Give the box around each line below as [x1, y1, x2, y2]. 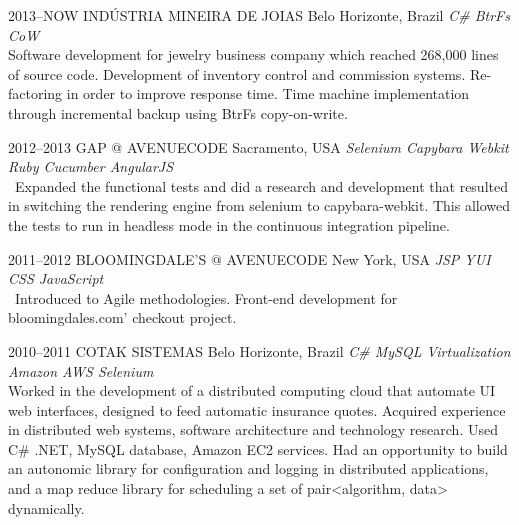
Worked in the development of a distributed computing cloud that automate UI [8, 380, 496, 401]
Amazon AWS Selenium [8, 360, 154, 381]
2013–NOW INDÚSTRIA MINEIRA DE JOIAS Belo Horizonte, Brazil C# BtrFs [8, 5, 510, 25]
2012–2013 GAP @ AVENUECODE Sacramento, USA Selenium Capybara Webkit [8, 136, 509, 157]
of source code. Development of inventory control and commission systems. [8, 63, 466, 84]
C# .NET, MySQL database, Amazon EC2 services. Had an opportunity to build [8, 438, 508, 459]
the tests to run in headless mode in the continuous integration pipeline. [8, 214, 450, 235]
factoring [8, 83, 63, 104]
